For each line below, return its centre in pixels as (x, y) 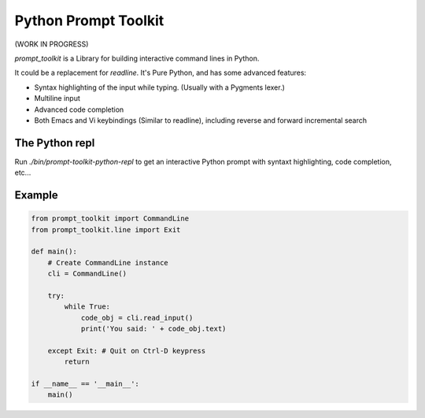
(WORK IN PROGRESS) (52, 44)
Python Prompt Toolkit (89, 20)
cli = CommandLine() (87, 274)
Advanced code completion (79, 109)
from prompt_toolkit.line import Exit (106, 229)
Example (36, 195)
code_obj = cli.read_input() (137, 318)
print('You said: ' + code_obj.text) (153, 329)
